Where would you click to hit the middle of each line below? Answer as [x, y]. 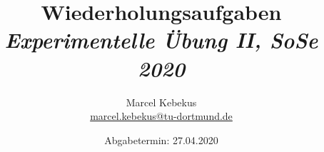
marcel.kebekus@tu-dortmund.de [161, 116]
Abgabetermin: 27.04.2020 [161, 140]
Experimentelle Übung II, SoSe [161, 40]
